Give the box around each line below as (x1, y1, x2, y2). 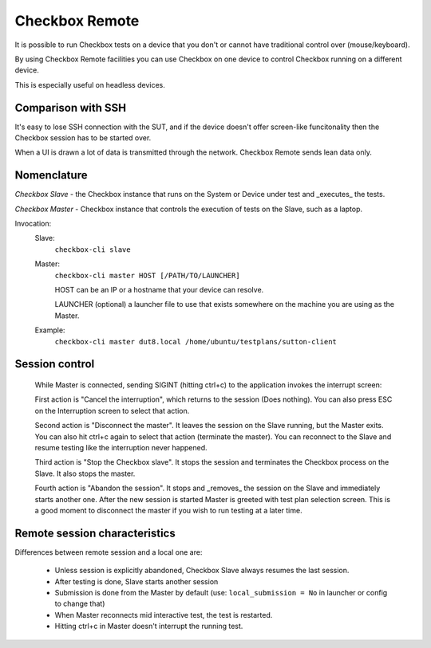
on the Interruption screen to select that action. (34, 406, 190, 415)
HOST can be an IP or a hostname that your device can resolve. (54, 285, 264, 295)
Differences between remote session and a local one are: (14, 547, 203, 557)
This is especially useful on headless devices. (14, 80, 165, 89)
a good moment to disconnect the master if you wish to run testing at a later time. (34, 505, 302, 515)
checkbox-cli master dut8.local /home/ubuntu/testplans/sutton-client (54, 337, 337, 346)
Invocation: (14, 219, 52, 229)
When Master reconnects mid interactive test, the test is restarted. (54, 610, 273, 619)
